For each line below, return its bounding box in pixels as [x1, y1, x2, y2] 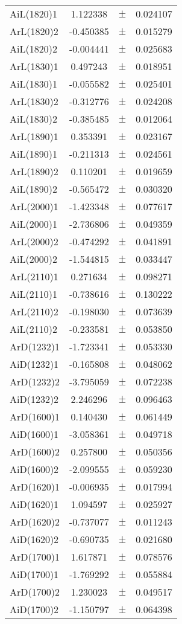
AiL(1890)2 [10, 182, 57, 196]
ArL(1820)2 [10, 24, 58, 38]
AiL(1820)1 [10, 7, 57, 21]
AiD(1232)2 [10, 392, 59, 406]
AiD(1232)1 [10, 357, 59, 371]
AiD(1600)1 [10, 427, 59, 441]
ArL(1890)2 [10, 164, 58, 178]
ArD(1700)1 [10, 550, 60, 564]
